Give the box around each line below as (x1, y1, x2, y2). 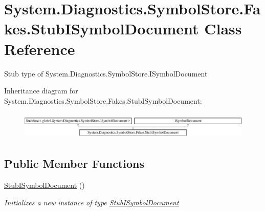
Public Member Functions (4, 156, 144, 171)
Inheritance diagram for (4, 85, 78, 96)
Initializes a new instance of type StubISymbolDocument (4, 197, 179, 207)
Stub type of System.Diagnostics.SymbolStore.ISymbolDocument (4, 68, 208, 79)
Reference (4, 38, 75, 59)
